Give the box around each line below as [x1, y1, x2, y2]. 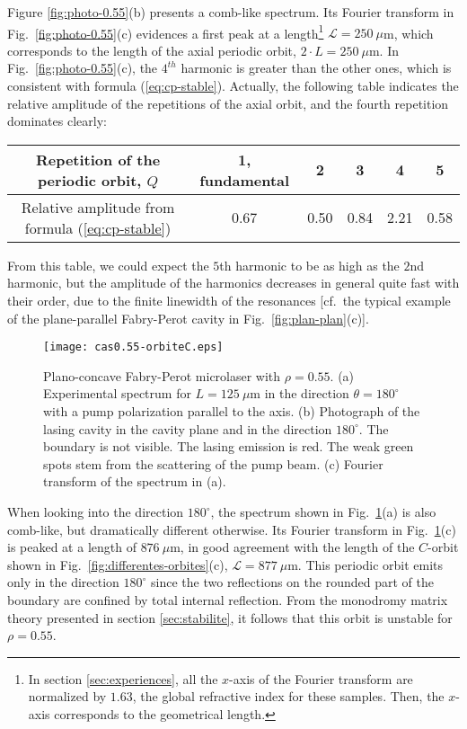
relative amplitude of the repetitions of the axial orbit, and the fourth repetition [7, 93, 449, 112]
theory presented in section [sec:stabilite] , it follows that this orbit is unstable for [7, 608, 453, 627]
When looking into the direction [7, 502, 184, 520]
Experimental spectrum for [43, 384, 191, 403]
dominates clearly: [7, 111, 107, 130]
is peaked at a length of [7, 538, 137, 556]
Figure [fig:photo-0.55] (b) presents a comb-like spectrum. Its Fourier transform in [7, 3, 454, 21]
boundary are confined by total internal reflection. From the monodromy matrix [7, 590, 448, 609]
